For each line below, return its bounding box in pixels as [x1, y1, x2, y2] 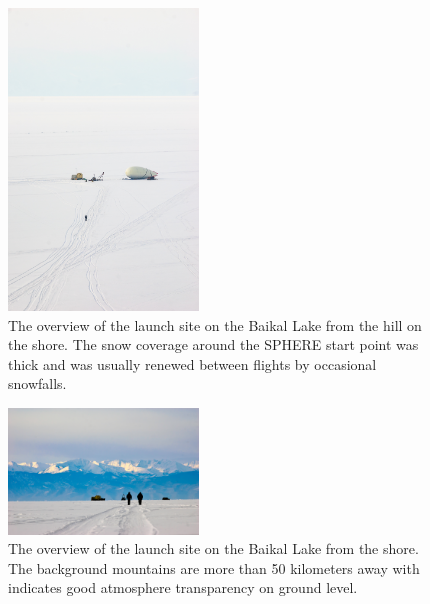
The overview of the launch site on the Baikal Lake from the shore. [8, 538, 419, 559]
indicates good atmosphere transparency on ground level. [8, 577, 358, 598]
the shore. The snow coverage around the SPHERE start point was [8, 334, 419, 355]
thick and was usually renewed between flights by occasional [8, 353, 377, 374]
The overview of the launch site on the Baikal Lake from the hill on [8, 314, 422, 335]
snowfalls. [8, 373, 67, 394]
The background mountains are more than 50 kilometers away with [8, 557, 420, 578]
